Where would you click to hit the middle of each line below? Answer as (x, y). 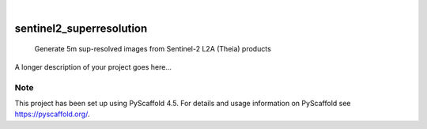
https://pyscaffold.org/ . (52, 114)
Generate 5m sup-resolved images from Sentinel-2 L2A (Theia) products (153, 49)
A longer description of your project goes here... (93, 66)
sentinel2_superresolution (81, 28)
